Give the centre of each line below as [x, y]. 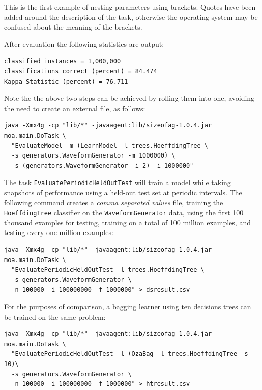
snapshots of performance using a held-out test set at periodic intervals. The [123, 192]
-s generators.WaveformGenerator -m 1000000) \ [93, 156]
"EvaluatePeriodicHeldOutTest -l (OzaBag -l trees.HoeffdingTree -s [130, 354]
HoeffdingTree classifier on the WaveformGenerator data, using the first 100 [124, 212]
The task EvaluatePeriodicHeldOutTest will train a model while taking [118, 182]
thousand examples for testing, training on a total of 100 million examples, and [127, 222]
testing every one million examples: [59, 232]
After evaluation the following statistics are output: [84, 44]
